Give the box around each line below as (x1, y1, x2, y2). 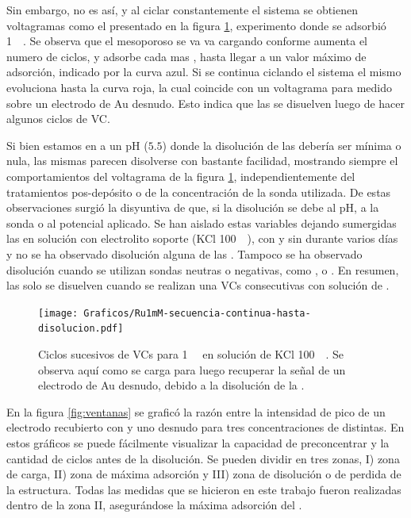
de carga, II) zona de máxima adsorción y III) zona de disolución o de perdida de (6, 466, 401, 482)
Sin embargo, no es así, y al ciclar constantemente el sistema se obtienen (6, 2, 359, 17)
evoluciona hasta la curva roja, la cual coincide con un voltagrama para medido (6, 79, 392, 95)
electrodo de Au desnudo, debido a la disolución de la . (38, 377, 305, 393)
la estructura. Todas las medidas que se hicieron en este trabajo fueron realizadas (6, 481, 401, 497)
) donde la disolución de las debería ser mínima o (162, 136, 401, 153)
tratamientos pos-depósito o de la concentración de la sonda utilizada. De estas (6, 183, 391, 200)
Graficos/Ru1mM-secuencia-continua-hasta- (83, 307, 311, 319)
